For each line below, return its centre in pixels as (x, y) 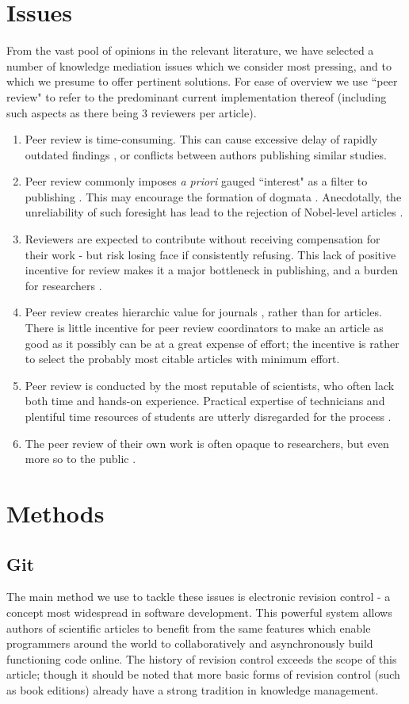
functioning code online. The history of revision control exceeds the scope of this (202, 658)
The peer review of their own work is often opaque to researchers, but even (207, 443)
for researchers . (63, 285)
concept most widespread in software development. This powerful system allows (199, 612)
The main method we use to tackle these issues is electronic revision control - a (199, 597)
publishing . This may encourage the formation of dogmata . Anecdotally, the (213, 196)
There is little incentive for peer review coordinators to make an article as (204, 328)
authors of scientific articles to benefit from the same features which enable (189, 627)
